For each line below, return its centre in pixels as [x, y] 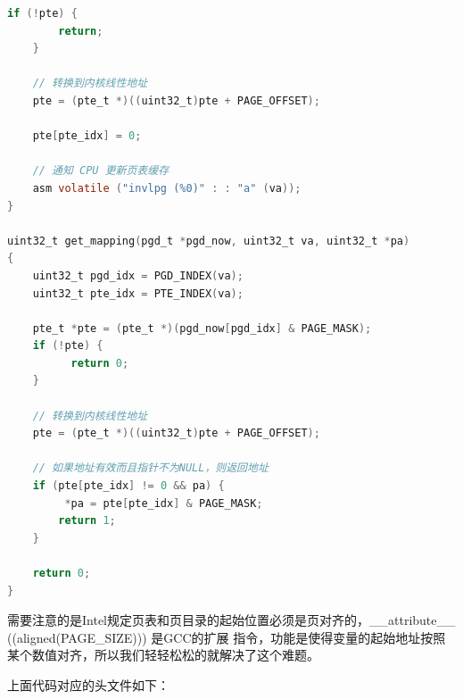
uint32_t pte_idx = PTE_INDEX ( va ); [138, 293]
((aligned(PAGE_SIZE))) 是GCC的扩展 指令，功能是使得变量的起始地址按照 [227, 637]
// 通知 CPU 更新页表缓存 [101, 171]
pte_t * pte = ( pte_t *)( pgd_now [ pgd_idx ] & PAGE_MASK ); [202, 328]
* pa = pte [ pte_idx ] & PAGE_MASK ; [164, 503]
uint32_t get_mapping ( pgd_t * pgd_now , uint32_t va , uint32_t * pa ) [209, 241]
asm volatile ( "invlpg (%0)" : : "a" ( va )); [167, 188]
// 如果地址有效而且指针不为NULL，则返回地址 [150, 468]
